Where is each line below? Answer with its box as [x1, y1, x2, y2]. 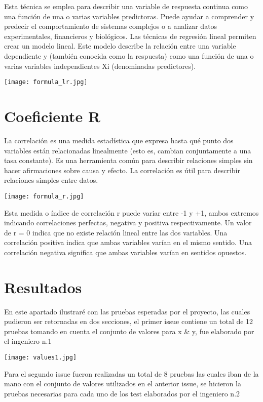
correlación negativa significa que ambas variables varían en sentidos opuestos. [4, 247, 247, 257]
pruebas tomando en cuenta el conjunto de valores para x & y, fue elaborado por [4, 326, 254, 336]
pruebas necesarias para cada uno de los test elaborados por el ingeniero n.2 [4, 388, 240, 398]
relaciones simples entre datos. [4, 175, 98, 185]
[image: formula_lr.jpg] [4, 78, 88, 86]
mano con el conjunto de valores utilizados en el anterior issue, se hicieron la [4, 378, 241, 389]
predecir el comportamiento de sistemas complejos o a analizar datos [4, 21, 217, 31]
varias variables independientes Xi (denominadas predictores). [4, 60, 196, 71]
